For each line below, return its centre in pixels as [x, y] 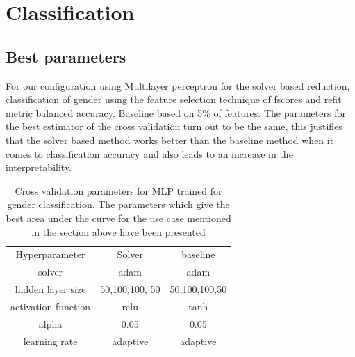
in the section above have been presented [118, 231]
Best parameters [66, 56]
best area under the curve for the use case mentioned [118, 217]
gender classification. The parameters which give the [118, 204]
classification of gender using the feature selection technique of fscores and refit [174, 99]
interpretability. [39, 167]
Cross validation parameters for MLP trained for [118, 190]
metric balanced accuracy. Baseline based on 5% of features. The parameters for [176, 112]
